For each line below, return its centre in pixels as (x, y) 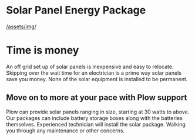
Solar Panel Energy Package (76, 10)
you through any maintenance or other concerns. (65, 131)
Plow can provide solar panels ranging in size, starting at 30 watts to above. (98, 112)
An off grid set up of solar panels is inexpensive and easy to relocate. (90, 66)
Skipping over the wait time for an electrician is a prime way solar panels (94, 73)
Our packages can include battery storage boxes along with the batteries (95, 118)
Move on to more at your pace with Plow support (97, 98)
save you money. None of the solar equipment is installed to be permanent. (97, 79)
